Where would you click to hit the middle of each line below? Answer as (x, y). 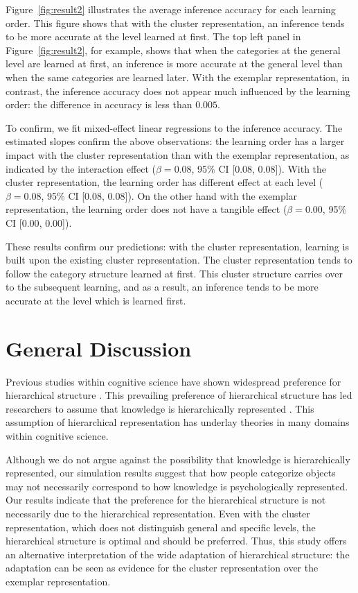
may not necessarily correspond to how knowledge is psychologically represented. (177, 486)
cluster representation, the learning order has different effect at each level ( (164, 182)
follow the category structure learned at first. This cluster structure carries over (174, 273)
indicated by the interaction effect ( (81, 168)
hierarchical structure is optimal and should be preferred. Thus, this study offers (176, 541)
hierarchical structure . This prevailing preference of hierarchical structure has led (179, 395)
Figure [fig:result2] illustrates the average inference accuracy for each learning (171, 9)
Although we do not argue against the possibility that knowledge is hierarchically (178, 459)
